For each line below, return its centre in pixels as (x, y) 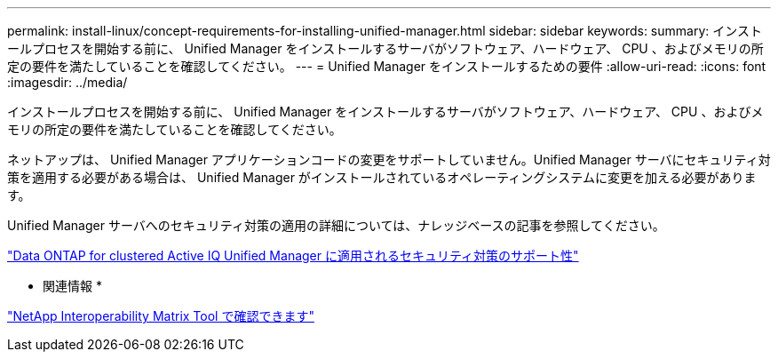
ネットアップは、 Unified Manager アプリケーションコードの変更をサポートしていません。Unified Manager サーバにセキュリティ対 (389, 160)
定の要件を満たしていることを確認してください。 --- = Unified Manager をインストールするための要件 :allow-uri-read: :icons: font (387, 66)
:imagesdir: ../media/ (67, 82)
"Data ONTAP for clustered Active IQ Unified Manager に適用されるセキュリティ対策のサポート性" (293, 255)
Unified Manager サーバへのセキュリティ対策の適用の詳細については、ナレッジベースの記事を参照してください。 (336, 225)
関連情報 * (72, 286)
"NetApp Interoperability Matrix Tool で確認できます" (161, 316)
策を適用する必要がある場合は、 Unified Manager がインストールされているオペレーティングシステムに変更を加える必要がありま (382, 177)
